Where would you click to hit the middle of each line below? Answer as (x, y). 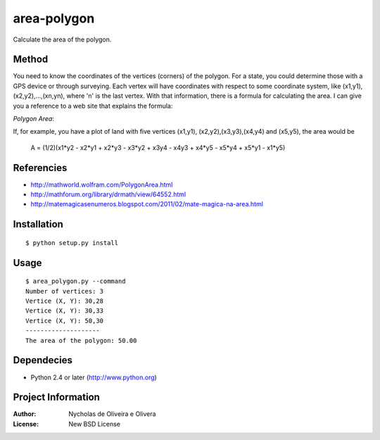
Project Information (56, 397)
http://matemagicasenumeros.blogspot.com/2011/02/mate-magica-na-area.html (147, 204)
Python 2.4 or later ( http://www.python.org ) (94, 377)
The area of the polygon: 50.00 (81, 340)
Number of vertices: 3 (65, 291)
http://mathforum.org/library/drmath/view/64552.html (108, 194)
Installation (38, 224)
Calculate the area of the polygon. (62, 39)
